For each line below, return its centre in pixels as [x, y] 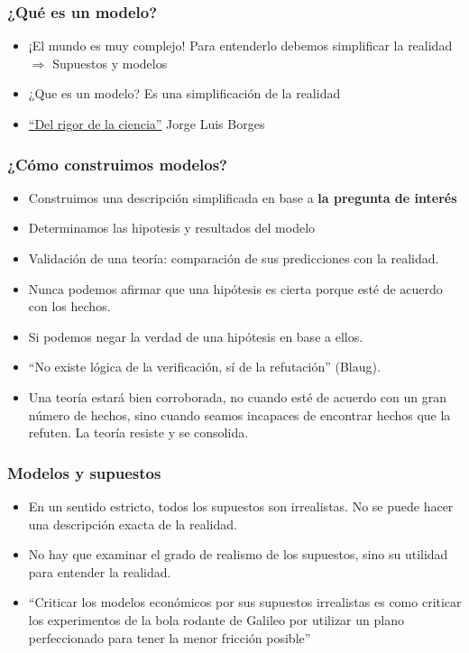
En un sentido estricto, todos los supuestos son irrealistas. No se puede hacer [241, 506]
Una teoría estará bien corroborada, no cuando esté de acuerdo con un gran [238, 396]
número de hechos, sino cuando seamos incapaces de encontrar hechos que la [239, 414]
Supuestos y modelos [110, 63]
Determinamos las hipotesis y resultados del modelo [172, 228]
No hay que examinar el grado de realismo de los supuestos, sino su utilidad [238, 554]
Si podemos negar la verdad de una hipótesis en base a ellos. [196, 336]
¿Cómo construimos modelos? [117, 164]
